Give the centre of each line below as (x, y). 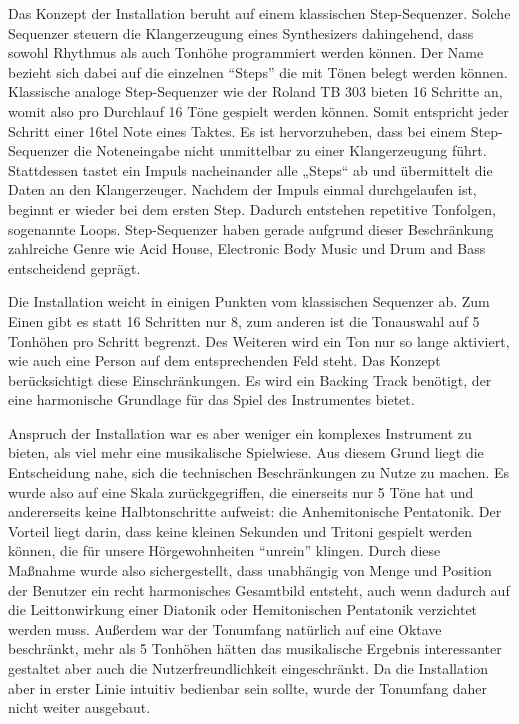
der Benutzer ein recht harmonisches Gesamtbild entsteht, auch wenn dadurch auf (259, 589)
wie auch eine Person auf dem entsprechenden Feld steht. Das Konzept (224, 360)
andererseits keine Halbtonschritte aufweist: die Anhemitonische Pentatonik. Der (255, 511)
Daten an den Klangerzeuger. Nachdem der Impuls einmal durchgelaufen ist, (242, 189)
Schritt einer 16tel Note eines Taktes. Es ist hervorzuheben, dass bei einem (237, 130)
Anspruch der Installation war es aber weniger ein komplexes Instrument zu (240, 432)
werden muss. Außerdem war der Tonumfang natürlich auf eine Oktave (225, 628)
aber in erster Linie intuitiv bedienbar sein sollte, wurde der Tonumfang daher (248, 687)
